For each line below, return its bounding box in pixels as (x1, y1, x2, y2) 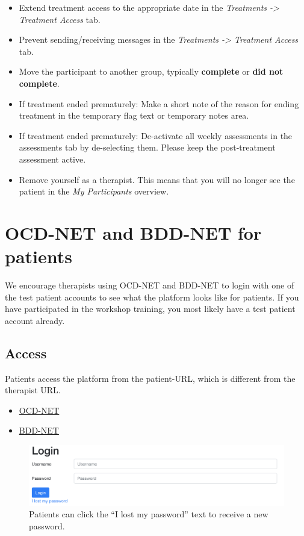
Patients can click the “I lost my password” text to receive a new (29, 508, 268, 520)
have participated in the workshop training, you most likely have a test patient (5, 302, 296, 315)
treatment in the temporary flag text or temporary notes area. (19, 109, 249, 122)
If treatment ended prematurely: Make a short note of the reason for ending (19, 97, 299, 110)
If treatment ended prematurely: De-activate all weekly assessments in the (19, 129, 293, 142)
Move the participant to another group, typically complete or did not (19, 65, 284, 78)
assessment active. (19, 152, 86, 165)
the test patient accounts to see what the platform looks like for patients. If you (5, 290, 299, 303)
